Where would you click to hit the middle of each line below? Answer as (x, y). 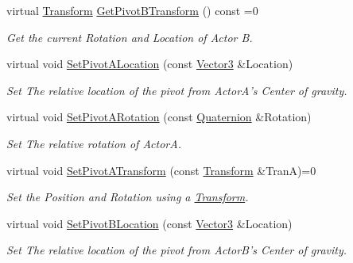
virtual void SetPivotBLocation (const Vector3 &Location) (149, 223)
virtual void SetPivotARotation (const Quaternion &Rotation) (159, 117)
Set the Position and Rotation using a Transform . (128, 197)
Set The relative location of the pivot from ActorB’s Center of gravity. (177, 250)
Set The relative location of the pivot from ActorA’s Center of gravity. (177, 90)
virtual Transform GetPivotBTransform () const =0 (132, 10)
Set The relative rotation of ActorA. (94, 143)
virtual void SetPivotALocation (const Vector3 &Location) (150, 64)
